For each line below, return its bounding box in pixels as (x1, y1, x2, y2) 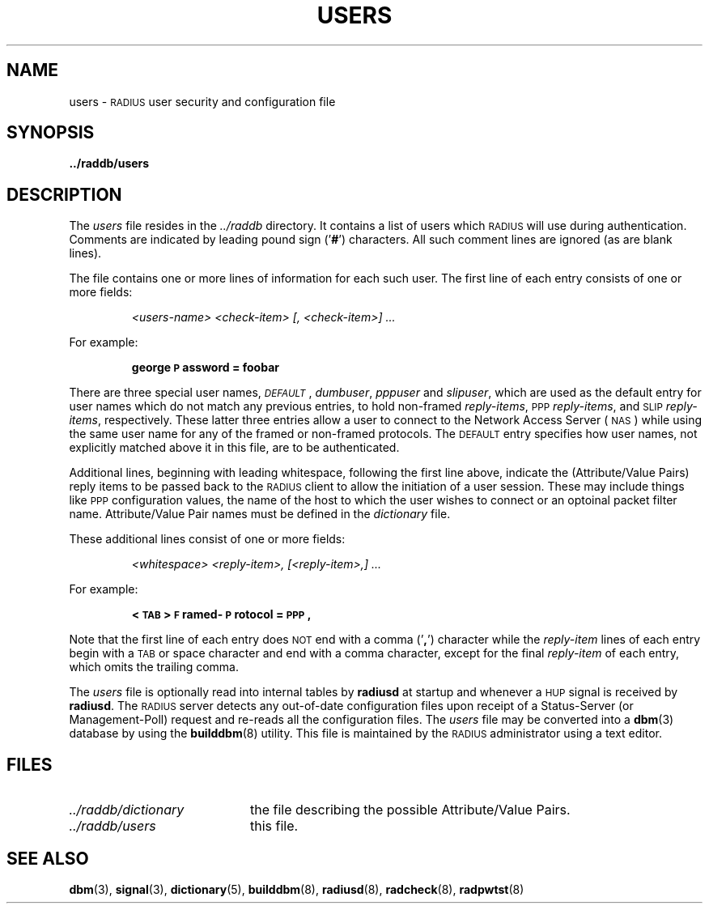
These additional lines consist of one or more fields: (69, 532, 346, 546)
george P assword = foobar (131, 360, 279, 375)
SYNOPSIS (6, 122, 95, 143)
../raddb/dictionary (69, 802, 185, 819)
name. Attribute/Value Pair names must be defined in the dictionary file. (69, 507, 451, 521)
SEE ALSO (6, 848, 89, 869)
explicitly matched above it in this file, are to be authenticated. (69, 440, 400, 455)
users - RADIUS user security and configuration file (69, 94, 336, 108)
